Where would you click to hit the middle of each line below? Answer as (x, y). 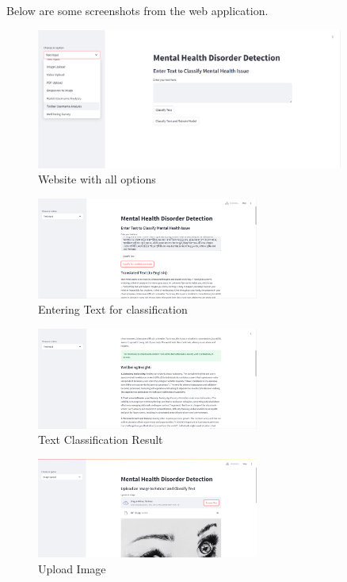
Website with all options (97, 179)
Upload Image (72, 569)
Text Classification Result (101, 439)
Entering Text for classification (113, 309)
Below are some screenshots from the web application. (137, 10)
